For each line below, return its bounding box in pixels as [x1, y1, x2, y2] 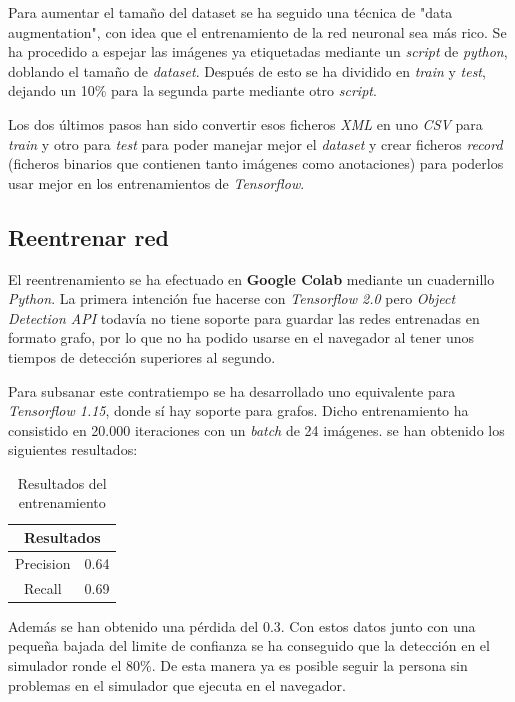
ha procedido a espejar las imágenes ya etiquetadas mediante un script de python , [8, 41, 508, 62]
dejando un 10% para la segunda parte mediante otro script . [8, 80, 377, 101]
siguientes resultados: [8, 439, 138, 460]
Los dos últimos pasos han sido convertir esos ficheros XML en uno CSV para [8, 113, 483, 134]
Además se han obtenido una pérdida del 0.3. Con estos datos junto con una [8, 615, 476, 636]
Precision [15, 552, 71, 573]
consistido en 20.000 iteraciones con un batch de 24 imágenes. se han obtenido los [8, 419, 505, 440]
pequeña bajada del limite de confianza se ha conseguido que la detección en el [8, 635, 490, 656]
